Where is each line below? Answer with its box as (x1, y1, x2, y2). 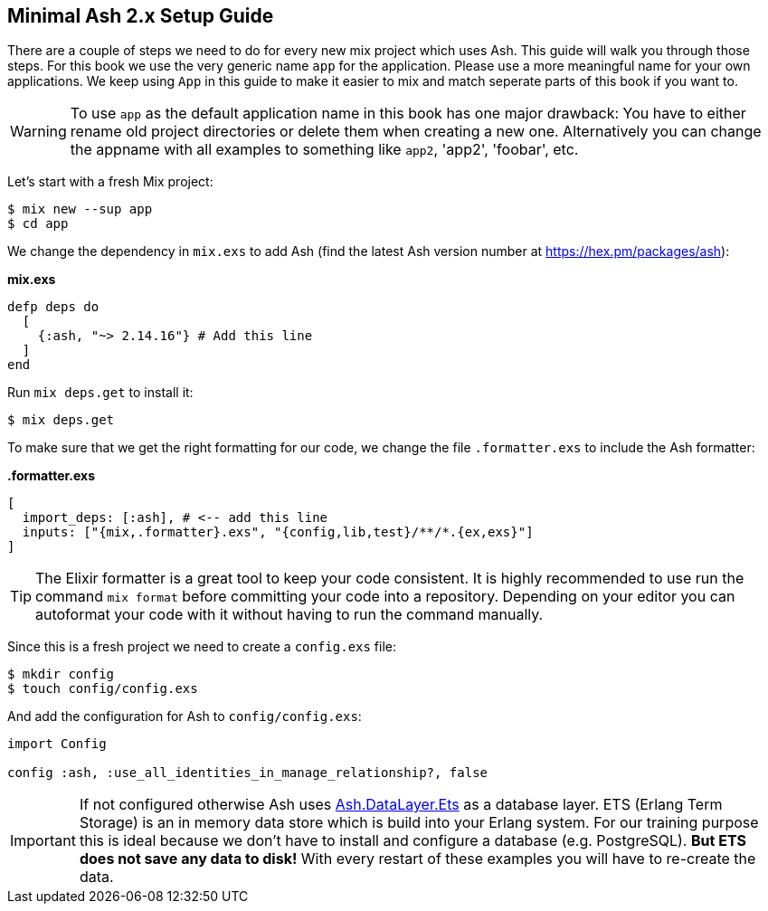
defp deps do (7, 299, 100, 315)
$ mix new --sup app (7, 202, 153, 217)
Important (10, 831, 76, 850)
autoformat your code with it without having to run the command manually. (35, 605, 544, 624)
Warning (10, 122, 67, 141)
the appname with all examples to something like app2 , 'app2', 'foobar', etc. (70, 140, 579, 159)
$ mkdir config (7, 667, 115, 682)
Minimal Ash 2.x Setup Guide (7, 5, 274, 27)
